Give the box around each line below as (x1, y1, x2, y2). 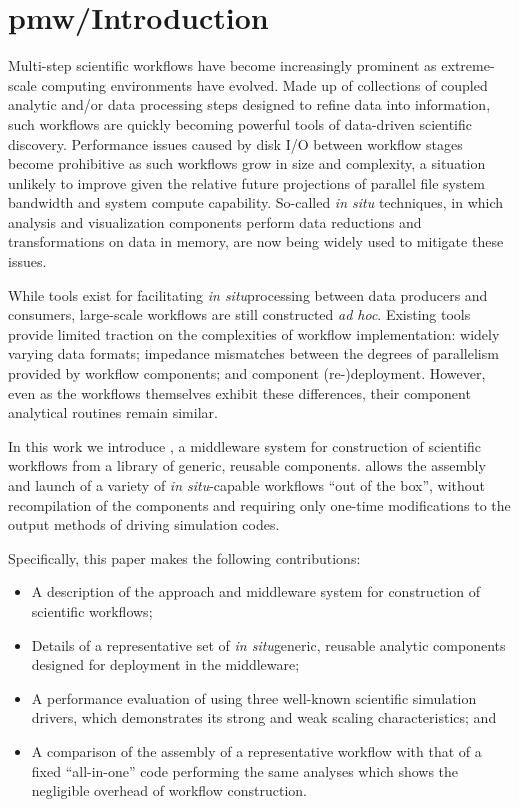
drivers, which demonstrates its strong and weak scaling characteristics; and (31, 707, 497, 728)
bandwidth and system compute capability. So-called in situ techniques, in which (8, 192, 504, 213)
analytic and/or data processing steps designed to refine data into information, (8, 94, 491, 115)
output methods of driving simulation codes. (8, 514, 280, 535)
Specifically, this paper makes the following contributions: (8, 547, 361, 568)
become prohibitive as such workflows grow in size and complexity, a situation (8, 153, 486, 174)
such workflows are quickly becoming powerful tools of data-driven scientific (8, 113, 473, 134)
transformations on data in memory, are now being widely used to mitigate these (8, 231, 504, 252)
